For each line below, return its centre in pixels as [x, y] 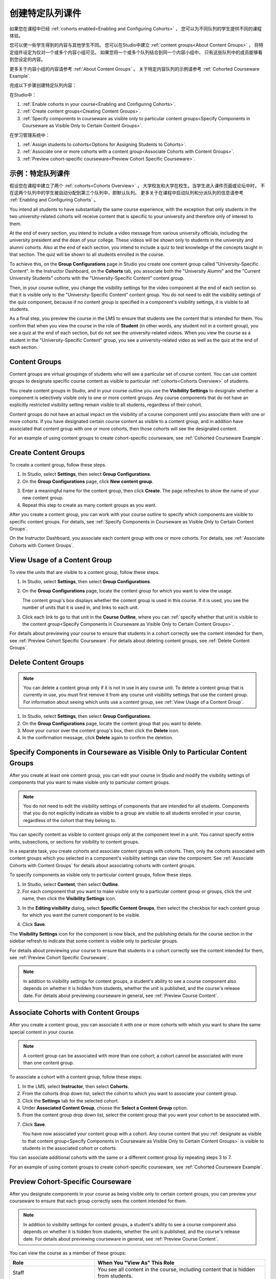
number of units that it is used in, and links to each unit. [80, 608]
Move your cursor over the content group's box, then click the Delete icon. [101, 730]
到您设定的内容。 [27, 59]
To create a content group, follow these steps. [58, 465]
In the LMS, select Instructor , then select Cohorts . [76, 1086]
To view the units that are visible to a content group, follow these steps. [85, 572]
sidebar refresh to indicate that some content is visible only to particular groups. [94, 941]
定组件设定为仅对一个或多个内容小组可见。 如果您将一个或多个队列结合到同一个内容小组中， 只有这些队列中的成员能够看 [136, 52]
